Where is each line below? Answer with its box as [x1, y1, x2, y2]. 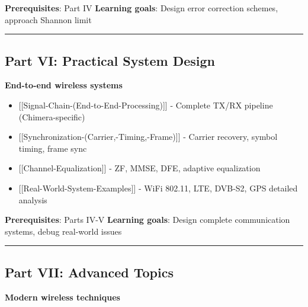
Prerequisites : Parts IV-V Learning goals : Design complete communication [5, 213, 290, 226]
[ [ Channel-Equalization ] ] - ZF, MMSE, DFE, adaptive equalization [18, 162, 261, 174]
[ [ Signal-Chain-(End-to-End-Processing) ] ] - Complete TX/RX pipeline [18, 98, 273, 111]
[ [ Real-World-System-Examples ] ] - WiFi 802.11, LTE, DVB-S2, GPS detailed [18, 181, 298, 194]
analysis [18, 193, 47, 206]
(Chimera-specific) [18, 110, 85, 123]
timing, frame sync [18, 142, 87, 154]
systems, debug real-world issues [5, 225, 122, 237]
